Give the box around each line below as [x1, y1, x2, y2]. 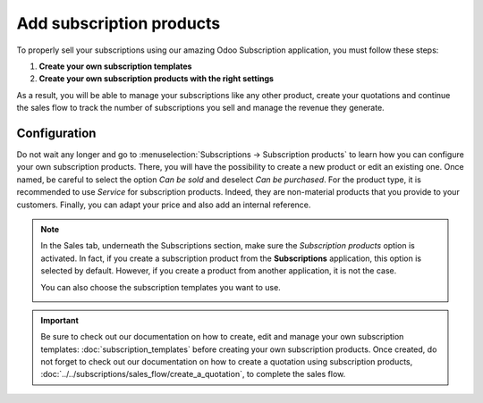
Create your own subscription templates [38, 61, 192, 71]
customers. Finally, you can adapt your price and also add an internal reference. [16, 199, 311, 210]
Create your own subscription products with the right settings [38, 73, 275, 84]
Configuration [16, 125, 97, 140]
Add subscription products [16, 13, 221, 33]
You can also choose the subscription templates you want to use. [40, 281, 281, 292]
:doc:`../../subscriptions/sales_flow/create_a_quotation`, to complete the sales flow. [40, 369, 346, 380]
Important [40, 315, 80, 325]
